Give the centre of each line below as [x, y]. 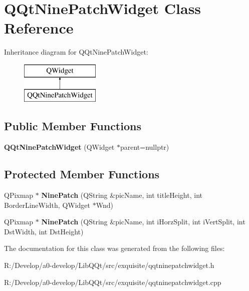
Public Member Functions [73, 126]
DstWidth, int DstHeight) [44, 231]
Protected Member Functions [82, 174]
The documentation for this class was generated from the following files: [114, 248]
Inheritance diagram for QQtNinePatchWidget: [76, 52]
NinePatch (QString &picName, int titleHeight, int [122, 195]
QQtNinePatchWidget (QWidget [59, 147]
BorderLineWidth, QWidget [47, 205]
